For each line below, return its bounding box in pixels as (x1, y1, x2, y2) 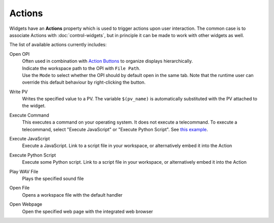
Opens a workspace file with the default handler (22, 192, 123, 198)
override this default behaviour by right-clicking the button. (22, 79, 146, 86)
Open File (9, 185, 30, 191)
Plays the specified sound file (22, 175, 84, 181)
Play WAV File (9, 168, 39, 174)
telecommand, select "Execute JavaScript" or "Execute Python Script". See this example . (22, 126, 208, 132)
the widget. (22, 103, 46, 109)
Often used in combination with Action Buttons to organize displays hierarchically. (22, 58, 193, 64)
